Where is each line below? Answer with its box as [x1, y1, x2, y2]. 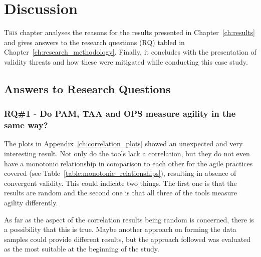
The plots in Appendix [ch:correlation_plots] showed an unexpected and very [4, 138, 243, 149]
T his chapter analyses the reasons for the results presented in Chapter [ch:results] [4, 27, 255, 38]
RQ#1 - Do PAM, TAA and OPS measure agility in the [4, 107, 236, 120]
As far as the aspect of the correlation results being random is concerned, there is [4, 214, 254, 224]
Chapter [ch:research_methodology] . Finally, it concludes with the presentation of [4, 47, 256, 57]
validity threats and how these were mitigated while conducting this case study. [4, 56, 248, 67]
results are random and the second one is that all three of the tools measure [4, 187, 237, 198]
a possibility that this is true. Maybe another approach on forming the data [4, 224, 236, 234]
